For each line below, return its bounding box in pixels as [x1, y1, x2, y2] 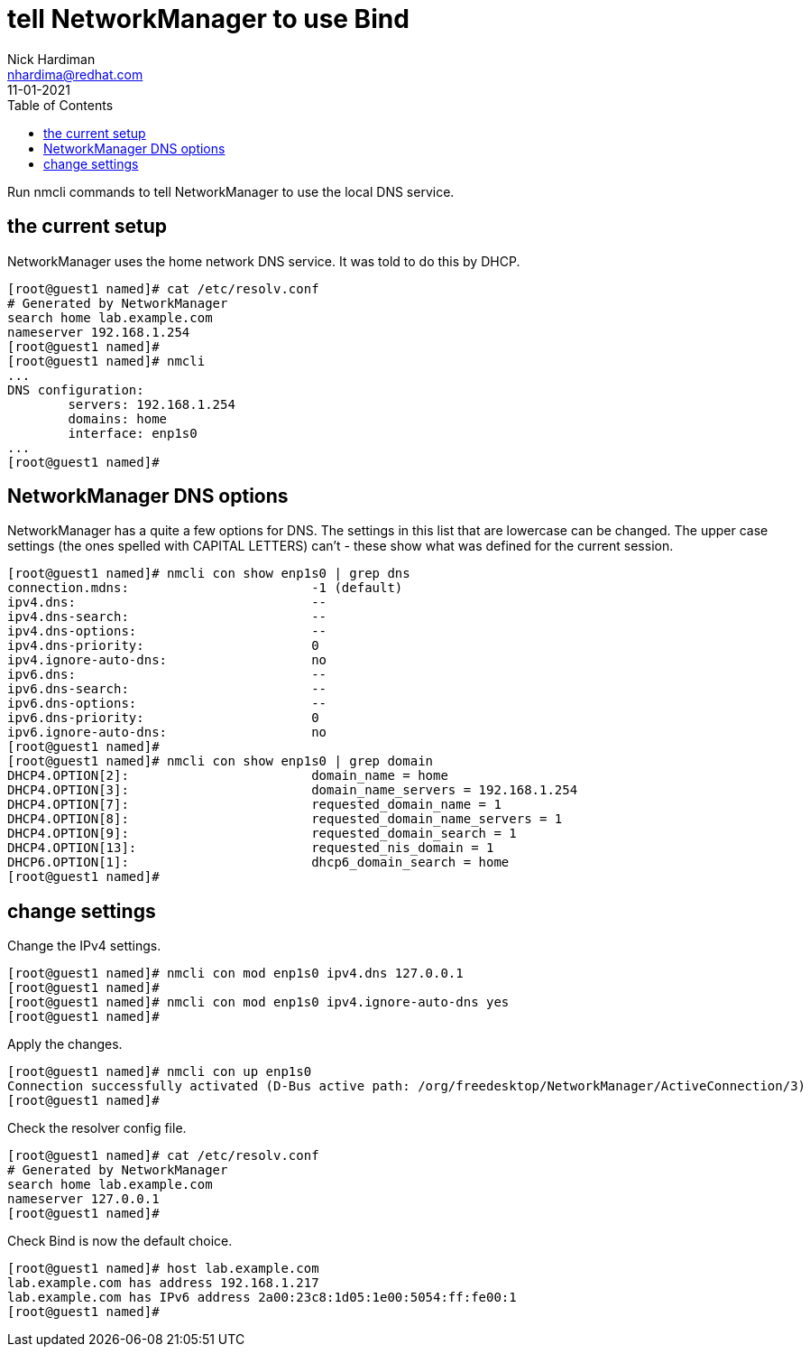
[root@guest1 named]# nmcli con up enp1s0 [7, 1064, 312, 1080]
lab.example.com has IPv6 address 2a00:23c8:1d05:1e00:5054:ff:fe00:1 [7, 1290, 517, 1305]
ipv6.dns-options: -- [7, 696, 327, 711]
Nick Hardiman [7, 51, 96, 67]
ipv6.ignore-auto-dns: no [7, 725, 327, 740]
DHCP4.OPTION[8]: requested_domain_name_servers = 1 [7, 811, 563, 827]
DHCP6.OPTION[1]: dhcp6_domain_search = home [7, 855, 510, 870]
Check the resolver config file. [7, 1120, 187, 1136]
